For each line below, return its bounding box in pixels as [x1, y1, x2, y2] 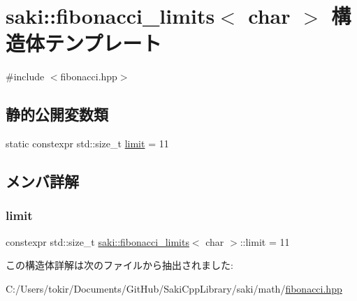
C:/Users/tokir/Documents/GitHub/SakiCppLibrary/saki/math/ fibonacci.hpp [6, 281, 342, 295]
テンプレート [45, 29, 162, 57]
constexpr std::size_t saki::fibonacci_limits [6, 234, 189, 249]
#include [6, 69, 45, 84]
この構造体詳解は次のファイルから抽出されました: [6, 258, 233, 272]
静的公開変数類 [6, 103, 108, 125]
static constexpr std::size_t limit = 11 [6, 136, 169, 151]
